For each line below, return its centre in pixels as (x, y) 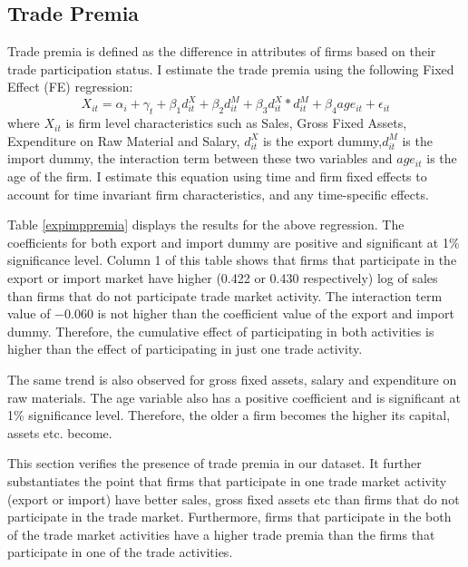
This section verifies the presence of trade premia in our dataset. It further (214, 463)
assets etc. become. (60, 432)
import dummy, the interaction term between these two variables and (200, 158)
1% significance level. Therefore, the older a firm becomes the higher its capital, (229, 415)
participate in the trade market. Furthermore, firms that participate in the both (229, 517)
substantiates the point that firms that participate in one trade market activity (227, 480)
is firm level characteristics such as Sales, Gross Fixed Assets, (236, 123)
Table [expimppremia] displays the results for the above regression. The (206, 225)
